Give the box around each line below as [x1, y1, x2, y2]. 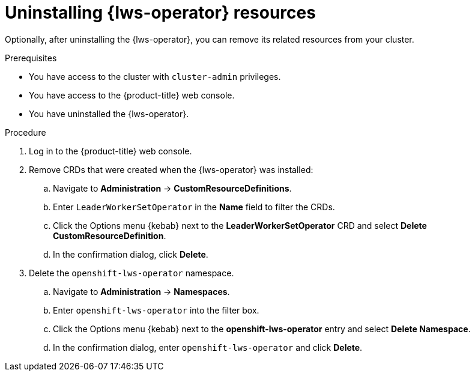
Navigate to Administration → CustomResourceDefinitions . [53, 183, 292, 193]
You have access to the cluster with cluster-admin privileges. [29, 71, 281, 82]
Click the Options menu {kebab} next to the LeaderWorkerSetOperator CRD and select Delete [53, 220, 427, 231]
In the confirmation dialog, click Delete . [53, 249, 208, 259]
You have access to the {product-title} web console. [29, 89, 235, 100]
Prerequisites [5, 52, 57, 63]
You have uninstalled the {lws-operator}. [29, 108, 189, 119]
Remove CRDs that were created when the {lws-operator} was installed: [29, 164, 313, 175]
